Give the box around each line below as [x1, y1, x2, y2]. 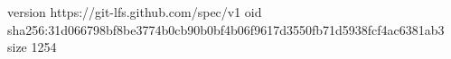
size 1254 [7, 38, 57, 56]
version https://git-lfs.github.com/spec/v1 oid [7, 3, 262, 21]
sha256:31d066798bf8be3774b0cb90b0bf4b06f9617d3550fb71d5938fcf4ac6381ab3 [7, 20, 445, 38]
